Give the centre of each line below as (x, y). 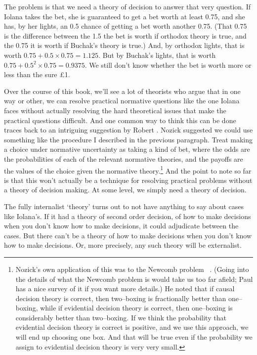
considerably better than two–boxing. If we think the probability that (121, 317)
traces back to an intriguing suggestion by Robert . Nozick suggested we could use (128, 130)
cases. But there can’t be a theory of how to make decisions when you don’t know (128, 235)
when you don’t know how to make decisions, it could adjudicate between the (121, 226)
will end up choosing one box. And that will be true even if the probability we (134, 337)
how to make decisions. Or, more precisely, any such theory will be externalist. (123, 245)
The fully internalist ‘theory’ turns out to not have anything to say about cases (124, 206)
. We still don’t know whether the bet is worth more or (168, 65)
